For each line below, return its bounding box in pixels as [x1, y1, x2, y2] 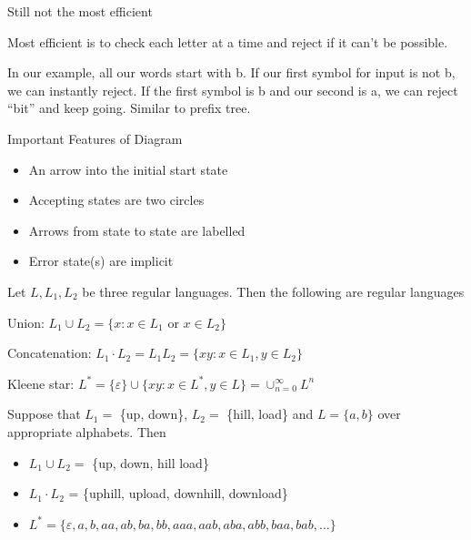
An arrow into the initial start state [28, 159, 228, 178]
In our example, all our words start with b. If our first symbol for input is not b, [7, 63, 456, 82]
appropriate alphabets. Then [7, 422, 166, 441]
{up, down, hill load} [92, 453, 209, 472]
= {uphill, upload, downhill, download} [68, 484, 288, 503]
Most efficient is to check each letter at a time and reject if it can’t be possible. [7, 32, 448, 51]
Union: [7, 312, 45, 331]
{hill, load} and [226, 404, 314, 423]
